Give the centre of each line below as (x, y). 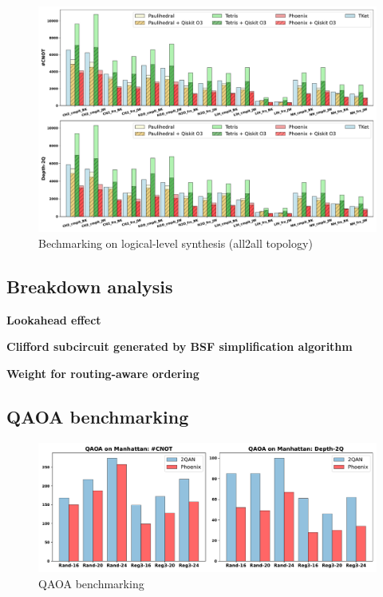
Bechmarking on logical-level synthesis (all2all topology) (176, 243)
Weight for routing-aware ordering (103, 373)
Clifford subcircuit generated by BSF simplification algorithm (180, 346)
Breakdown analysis (90, 286)
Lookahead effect (54, 319)
